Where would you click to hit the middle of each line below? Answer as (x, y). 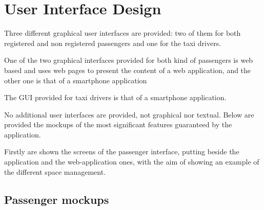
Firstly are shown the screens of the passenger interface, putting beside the (122, 151)
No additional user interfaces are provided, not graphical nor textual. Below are (129, 114)
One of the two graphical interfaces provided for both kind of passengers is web (129, 60)
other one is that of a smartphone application (76, 80)
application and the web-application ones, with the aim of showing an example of (132, 162)
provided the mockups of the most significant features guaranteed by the (118, 124)
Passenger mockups (57, 199)
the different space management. (55, 171)
